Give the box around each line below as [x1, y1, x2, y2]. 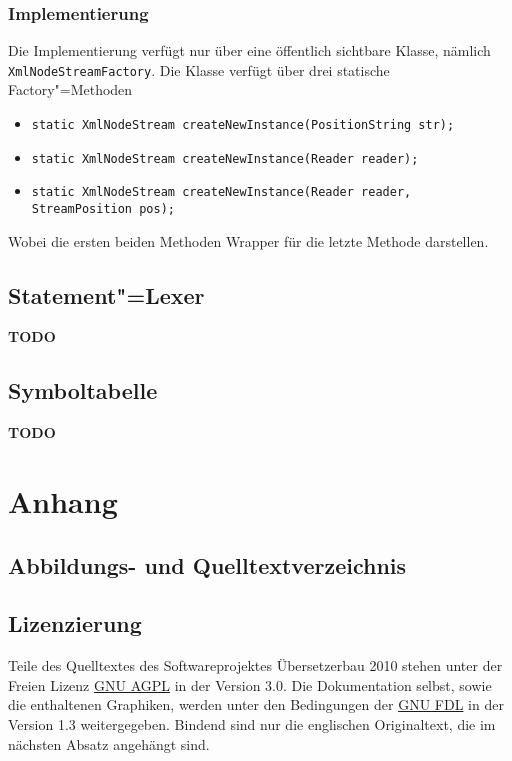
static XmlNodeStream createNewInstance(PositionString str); [31, 118, 455, 133]
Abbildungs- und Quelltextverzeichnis [8, 549, 407, 580]
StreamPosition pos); [31, 202, 175, 217]
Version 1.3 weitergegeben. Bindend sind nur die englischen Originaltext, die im [8, 714, 496, 735]
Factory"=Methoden [8, 79, 133, 100]
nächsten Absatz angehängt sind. [8, 733, 210, 754]
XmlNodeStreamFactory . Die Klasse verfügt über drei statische [8, 59, 390, 80]
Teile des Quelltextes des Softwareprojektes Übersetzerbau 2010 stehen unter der [8, 655, 503, 676]
